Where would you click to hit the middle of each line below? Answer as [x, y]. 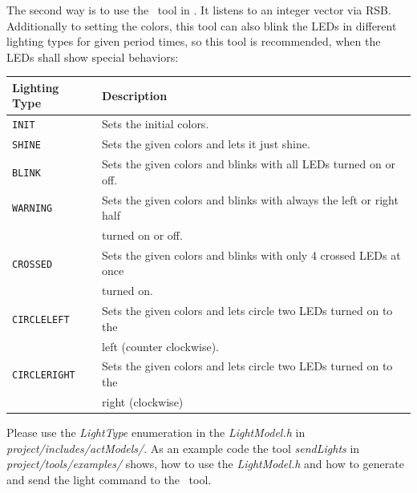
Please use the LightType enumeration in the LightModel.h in [156, 432]
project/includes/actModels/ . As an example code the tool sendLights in [183, 448]
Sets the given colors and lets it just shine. [206, 144]
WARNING [32, 209]
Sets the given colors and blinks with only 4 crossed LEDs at [251, 255]
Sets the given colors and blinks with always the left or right [250, 199]
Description [135, 95]
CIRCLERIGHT [44, 376]
